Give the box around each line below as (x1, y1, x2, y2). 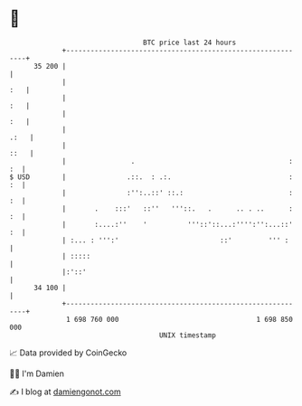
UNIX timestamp (158, 330, 217, 340)
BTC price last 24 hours (143, 38, 237, 47)
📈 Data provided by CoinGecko (9, 347, 127, 358)
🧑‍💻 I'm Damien (9, 368, 65, 379)
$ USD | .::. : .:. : (9, 172, 294, 182)
